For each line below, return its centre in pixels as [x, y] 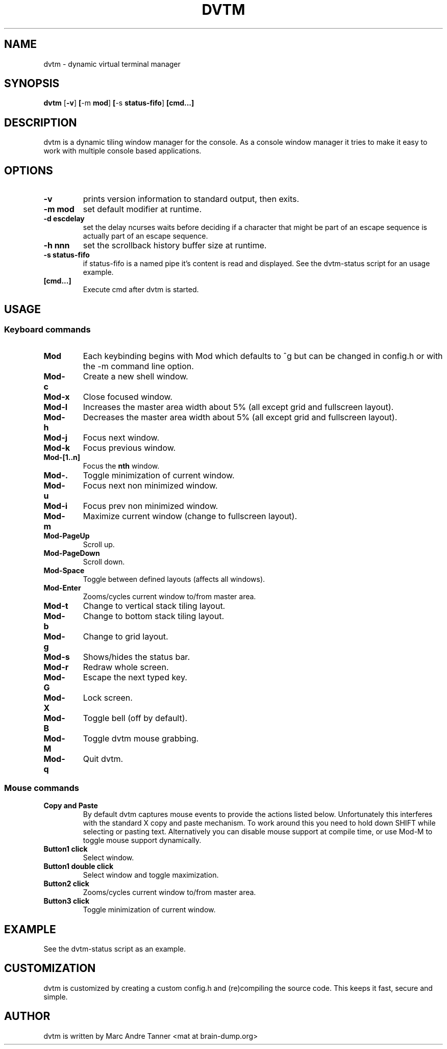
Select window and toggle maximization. [151, 875]
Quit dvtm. [103, 759]
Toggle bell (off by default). [135, 718]
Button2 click [66, 884]
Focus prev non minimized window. [151, 506]
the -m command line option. [138, 366]
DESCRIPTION [41, 122]
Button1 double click [79, 866]
